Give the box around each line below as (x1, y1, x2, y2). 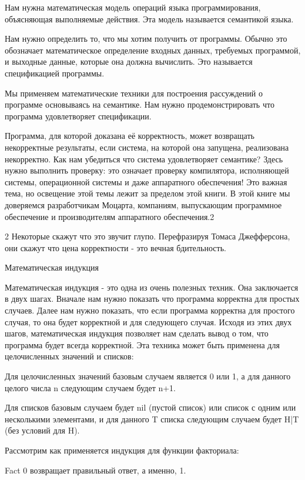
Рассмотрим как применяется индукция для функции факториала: (5, 444, 239, 456)
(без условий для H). (5, 424, 80, 436)
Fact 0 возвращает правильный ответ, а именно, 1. (5, 464, 186, 476)
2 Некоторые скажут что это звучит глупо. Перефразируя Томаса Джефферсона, (5, 230, 290, 242)
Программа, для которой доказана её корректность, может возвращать (5, 129, 254, 142)
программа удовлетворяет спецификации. (5, 109, 152, 122)
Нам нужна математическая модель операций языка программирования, (5, 1, 261, 13)
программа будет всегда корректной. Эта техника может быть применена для (5, 338, 280, 351)
